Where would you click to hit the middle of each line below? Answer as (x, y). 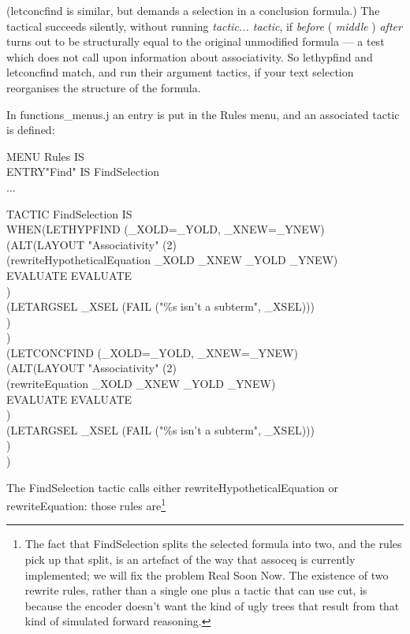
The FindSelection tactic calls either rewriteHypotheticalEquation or (173, 487)
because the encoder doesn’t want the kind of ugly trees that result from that (212, 605)
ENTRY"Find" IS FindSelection (83, 172)
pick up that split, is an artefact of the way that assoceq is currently (190, 559)
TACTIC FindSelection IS (69, 213)
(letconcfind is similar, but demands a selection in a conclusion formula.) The (193, 10)
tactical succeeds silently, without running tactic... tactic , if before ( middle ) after (204, 26)
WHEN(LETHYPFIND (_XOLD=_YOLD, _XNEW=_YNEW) (166, 229)
